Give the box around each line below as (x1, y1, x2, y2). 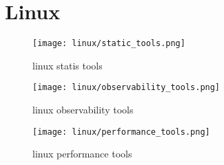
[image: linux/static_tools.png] (32, 38, 185, 49)
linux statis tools (32, 58, 103, 72)
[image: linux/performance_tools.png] (32, 126, 210, 137)
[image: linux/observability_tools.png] (32, 82, 221, 93)
